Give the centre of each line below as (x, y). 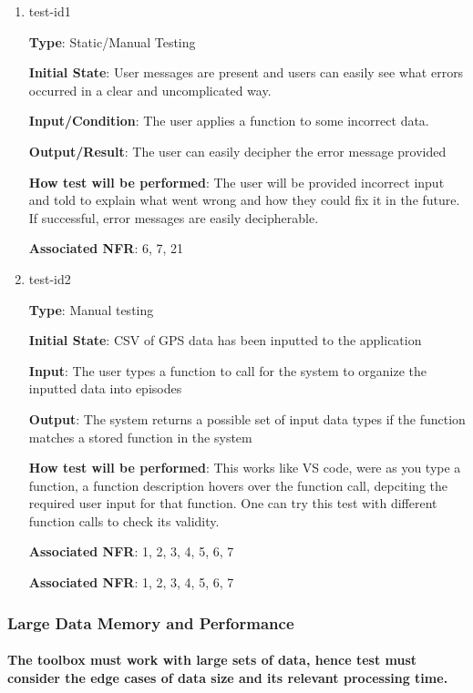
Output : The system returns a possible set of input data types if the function (247, 418)
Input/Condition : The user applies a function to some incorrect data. (229, 121)
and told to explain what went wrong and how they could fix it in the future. (244, 200)
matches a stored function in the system (140, 437)
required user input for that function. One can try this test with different (233, 503)
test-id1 (50, 11)
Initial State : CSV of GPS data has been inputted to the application (225, 340)
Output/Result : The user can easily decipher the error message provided (237, 151)
